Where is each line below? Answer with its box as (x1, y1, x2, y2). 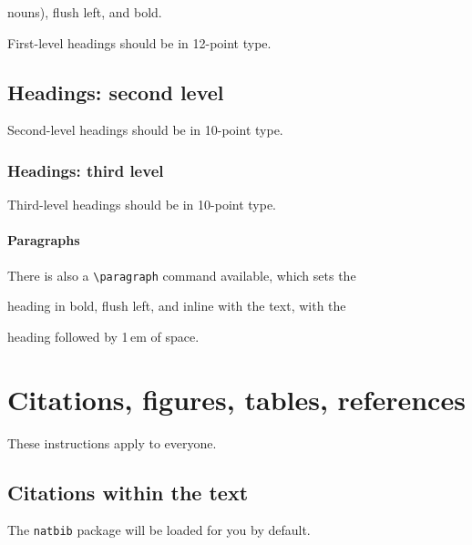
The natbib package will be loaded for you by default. (7, 520, 311, 540)
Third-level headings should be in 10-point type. (7, 195, 277, 214)
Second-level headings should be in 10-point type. (7, 120, 283, 139)
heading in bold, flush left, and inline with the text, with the (7, 296, 346, 315)
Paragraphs (7, 231, 80, 250)
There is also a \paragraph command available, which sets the (7, 265, 356, 284)
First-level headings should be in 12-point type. (7, 33, 272, 52)
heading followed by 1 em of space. (7, 326, 200, 345)
